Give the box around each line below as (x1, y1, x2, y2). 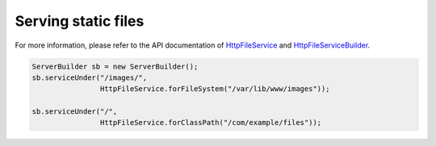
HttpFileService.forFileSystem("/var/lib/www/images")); (99, 85, 330, 94)
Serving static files (15, 12, 145, 30)
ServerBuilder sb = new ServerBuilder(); (31, 61, 199, 71)
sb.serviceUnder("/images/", (31, 73, 148, 82)
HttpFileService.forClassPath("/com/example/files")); (99, 118, 322, 127)
